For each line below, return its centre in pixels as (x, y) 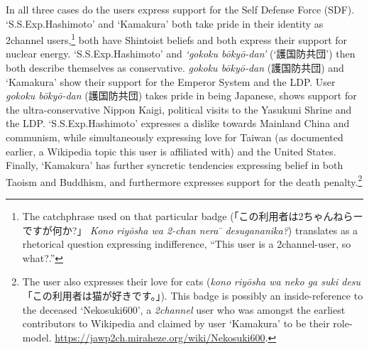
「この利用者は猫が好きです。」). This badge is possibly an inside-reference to (193, 295)
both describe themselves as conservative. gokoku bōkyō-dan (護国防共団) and (175, 68)
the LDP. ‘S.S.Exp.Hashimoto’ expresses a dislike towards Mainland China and (178, 123)
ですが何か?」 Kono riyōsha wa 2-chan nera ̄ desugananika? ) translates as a (190, 230)
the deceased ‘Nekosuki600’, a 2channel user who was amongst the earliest (184, 309)
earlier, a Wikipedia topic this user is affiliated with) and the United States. (171, 151)
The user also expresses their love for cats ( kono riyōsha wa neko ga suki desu (192, 281)
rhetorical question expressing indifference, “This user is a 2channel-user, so (187, 244)
